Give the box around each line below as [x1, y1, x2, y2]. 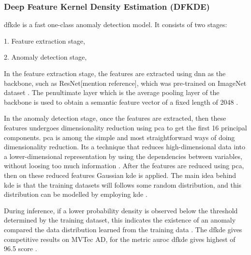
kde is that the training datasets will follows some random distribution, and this [4, 179, 242, 190]
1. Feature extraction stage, [4, 35, 85, 46]
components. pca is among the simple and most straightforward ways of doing [4, 132, 235, 142]
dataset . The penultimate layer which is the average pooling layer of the [4, 87, 220, 97]
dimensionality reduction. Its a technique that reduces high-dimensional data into [4, 142, 245, 152]
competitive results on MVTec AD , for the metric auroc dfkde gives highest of [4, 234, 236, 244]
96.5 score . [4, 243, 37, 254]
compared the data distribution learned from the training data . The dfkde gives [4, 224, 242, 234]
